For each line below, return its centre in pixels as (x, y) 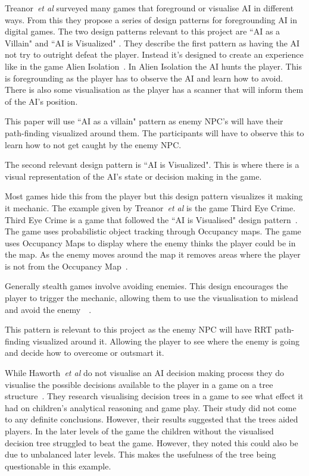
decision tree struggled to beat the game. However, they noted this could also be (152, 442)
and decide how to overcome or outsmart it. (85, 353)
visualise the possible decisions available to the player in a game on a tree (139, 384)
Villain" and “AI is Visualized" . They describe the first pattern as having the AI (152, 43)
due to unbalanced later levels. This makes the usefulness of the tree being (141, 454)
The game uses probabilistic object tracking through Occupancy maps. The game (153, 231)
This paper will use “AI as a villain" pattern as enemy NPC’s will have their (144, 121)
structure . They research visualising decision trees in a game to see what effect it (154, 396)
